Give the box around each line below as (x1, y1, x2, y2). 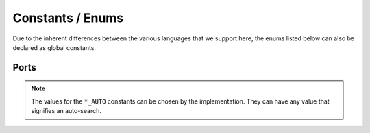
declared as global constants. (12, 43, 96, 51)
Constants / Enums (12, 10, 124, 25)
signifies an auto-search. (31, 107, 102, 115)
